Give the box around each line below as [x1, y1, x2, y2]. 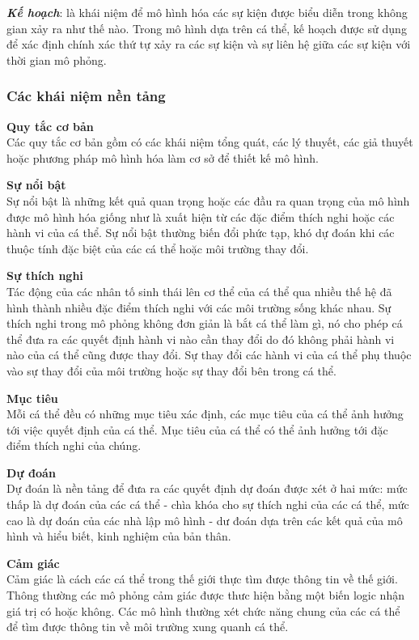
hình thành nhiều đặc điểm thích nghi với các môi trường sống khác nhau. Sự [6, 299, 391, 316]
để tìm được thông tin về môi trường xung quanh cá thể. [6, 618, 289, 635]
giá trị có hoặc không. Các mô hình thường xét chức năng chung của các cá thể [6, 602, 400, 619]
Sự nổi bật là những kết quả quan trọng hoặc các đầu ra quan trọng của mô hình [6, 192, 410, 209]
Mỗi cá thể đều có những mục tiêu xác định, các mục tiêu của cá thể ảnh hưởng [6, 405, 404, 422]
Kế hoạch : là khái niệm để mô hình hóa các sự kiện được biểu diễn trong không [6, 4, 408, 20]
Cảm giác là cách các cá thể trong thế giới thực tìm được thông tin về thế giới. [6, 570, 398, 587]
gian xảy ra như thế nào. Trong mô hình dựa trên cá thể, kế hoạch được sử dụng [6, 19, 407, 36]
